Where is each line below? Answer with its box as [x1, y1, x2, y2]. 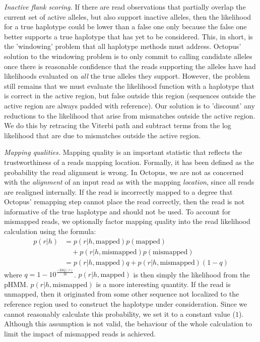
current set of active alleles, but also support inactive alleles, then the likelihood [4, 11, 251, 22]
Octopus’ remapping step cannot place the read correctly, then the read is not [4, 196, 245, 207]
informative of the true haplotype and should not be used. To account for [4, 206, 231, 216]
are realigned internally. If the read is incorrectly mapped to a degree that [4, 186, 233, 197]
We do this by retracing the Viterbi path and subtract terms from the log [4, 120, 231, 131]
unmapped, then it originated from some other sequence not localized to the [4, 289, 239, 299]
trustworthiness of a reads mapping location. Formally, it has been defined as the [4, 156, 254, 167]
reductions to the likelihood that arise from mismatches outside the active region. [4, 110, 255, 121]
